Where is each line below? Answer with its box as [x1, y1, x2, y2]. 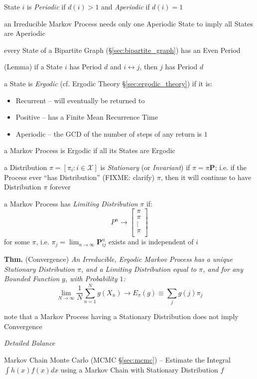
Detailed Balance [4, 338, 55, 348]
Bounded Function [4, 273, 60, 284]
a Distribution [4, 162, 47, 172]
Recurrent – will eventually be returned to [15, 95, 145, 105]
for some [4, 236, 30, 247]
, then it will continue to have [160, 172, 252, 182]
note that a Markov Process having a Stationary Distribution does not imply [4, 311, 239, 322]
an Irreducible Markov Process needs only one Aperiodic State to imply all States [4, 18, 254, 28]
